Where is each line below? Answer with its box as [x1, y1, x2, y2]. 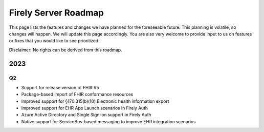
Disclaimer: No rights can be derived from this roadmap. [9, 47, 122, 53]
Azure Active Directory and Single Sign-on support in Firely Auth [21, 112, 152, 118]
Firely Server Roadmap [9, 7, 104, 18]
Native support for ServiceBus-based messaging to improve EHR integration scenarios [21, 118, 196, 124]
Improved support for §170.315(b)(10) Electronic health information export [21, 98, 169, 104]
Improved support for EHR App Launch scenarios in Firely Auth [21, 105, 148, 111]
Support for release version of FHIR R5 [21, 84, 100, 90]
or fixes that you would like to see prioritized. [9, 38, 100, 44]
